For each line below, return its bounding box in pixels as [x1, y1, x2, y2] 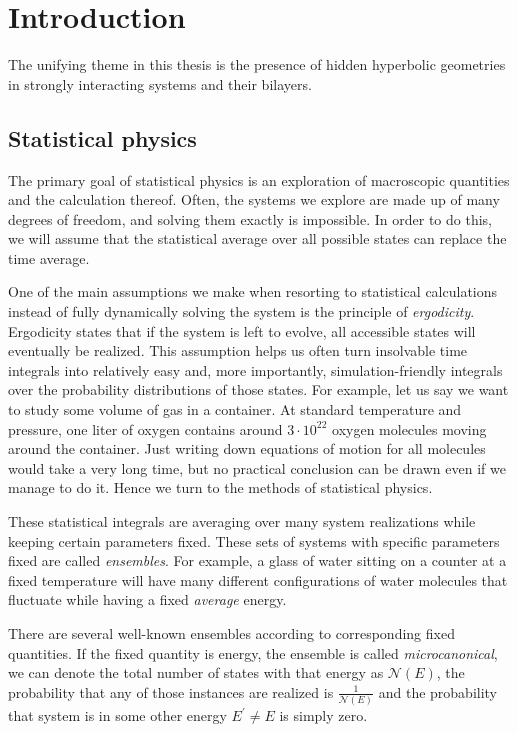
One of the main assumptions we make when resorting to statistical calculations [8, 281, 498, 302]
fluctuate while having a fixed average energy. [8, 589, 287, 610]
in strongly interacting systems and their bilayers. [8, 73, 312, 94]
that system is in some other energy [8, 705, 227, 726]
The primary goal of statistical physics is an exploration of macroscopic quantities [8, 169, 510, 190]
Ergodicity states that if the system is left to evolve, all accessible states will [8, 320, 476, 341]
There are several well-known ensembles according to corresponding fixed [8, 622, 455, 643]
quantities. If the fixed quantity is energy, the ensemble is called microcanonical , [8, 642, 498, 663]
